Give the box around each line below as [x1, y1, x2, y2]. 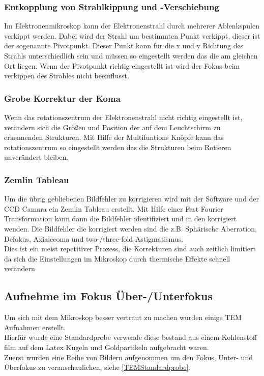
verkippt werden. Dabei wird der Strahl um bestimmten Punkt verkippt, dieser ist [4, 30, 260, 41]
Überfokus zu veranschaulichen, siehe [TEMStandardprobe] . [4, 362, 191, 372]
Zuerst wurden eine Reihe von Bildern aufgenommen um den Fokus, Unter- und [4, 352, 253, 362]
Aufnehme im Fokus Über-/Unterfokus [4, 288, 213, 304]
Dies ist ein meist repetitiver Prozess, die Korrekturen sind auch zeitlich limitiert [4, 243, 256, 254]
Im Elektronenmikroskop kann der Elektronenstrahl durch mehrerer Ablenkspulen [4, 20, 259, 31]
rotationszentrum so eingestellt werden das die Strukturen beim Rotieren [4, 141, 231, 152]
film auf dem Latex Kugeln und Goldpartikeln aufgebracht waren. [4, 341, 209, 352]
